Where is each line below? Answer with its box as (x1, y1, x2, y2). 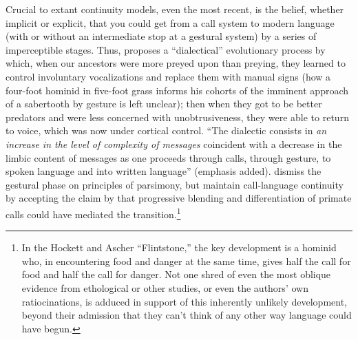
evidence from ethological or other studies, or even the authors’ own (21, 280, 308, 295)
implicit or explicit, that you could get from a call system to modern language (6, 15, 335, 30)
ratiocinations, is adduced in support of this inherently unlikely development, (21, 294, 348, 308)
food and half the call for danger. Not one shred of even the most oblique (21, 267, 331, 281)
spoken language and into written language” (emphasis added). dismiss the (6, 164, 322, 178)
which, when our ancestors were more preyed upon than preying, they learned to (6, 56, 346, 70)
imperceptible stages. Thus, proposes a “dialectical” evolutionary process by (6, 42, 326, 56)
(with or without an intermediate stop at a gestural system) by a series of (6, 29, 317, 43)
